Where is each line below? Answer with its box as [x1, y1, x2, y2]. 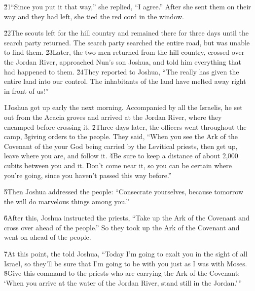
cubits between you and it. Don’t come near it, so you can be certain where [4, 160, 232, 170]
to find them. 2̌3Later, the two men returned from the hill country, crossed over [4, 47, 245, 57]
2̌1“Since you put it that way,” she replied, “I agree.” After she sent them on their [4, 1, 251, 11]
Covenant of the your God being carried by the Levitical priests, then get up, [4, 141, 238, 151]
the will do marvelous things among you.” [4, 196, 129, 206]
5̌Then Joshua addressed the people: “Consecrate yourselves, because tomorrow [4, 186, 244, 197]
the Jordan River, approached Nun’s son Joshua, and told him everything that [4, 56, 241, 67]
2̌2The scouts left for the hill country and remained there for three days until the [4, 28, 249, 38]
